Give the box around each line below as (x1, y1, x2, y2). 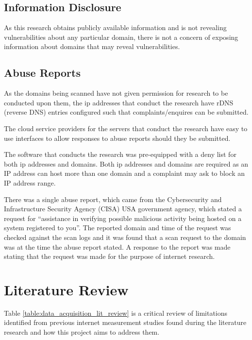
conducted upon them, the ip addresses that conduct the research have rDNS (4, 97, 234, 107)
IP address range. (4, 177, 56, 187)
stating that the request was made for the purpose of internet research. (4, 251, 215, 261)
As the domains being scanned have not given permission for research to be (4, 88, 228, 98)
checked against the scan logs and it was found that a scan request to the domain (4, 232, 246, 242)
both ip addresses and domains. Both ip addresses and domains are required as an (4, 158, 249, 169)
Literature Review (4, 279, 129, 299)
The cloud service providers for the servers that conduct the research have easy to (4, 123, 248, 133)
